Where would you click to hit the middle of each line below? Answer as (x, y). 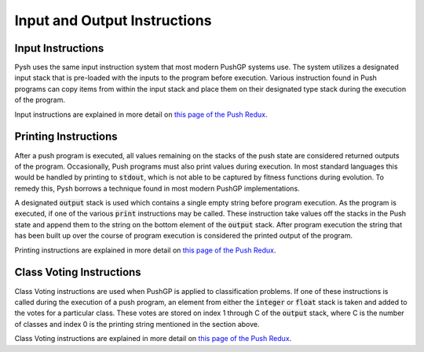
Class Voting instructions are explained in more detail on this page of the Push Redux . (153, 339)
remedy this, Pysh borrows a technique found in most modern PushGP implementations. (157, 188)
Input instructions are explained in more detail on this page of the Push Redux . (141, 114)
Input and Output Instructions (113, 20)
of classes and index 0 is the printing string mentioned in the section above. (137, 324)
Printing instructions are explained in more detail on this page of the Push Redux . (145, 250)
